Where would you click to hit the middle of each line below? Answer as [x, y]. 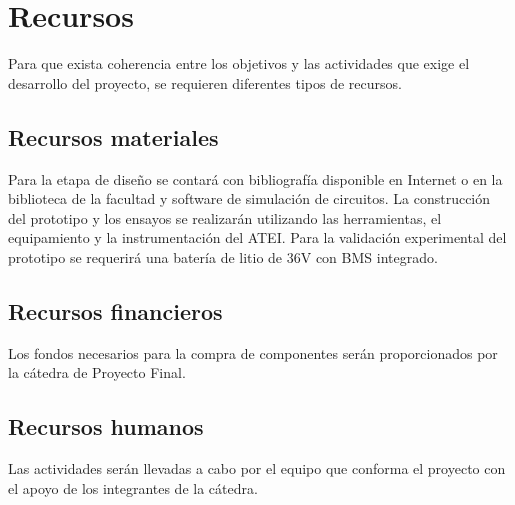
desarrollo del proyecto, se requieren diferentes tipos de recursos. [205, 82]
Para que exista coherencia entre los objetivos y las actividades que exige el [239, 63]
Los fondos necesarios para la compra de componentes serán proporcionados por [253, 352]
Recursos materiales [113, 136]
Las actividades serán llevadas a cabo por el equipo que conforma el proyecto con [257, 468]
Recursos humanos [106, 426]
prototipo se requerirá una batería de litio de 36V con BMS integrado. [223, 256]
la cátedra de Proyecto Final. [97, 372]
